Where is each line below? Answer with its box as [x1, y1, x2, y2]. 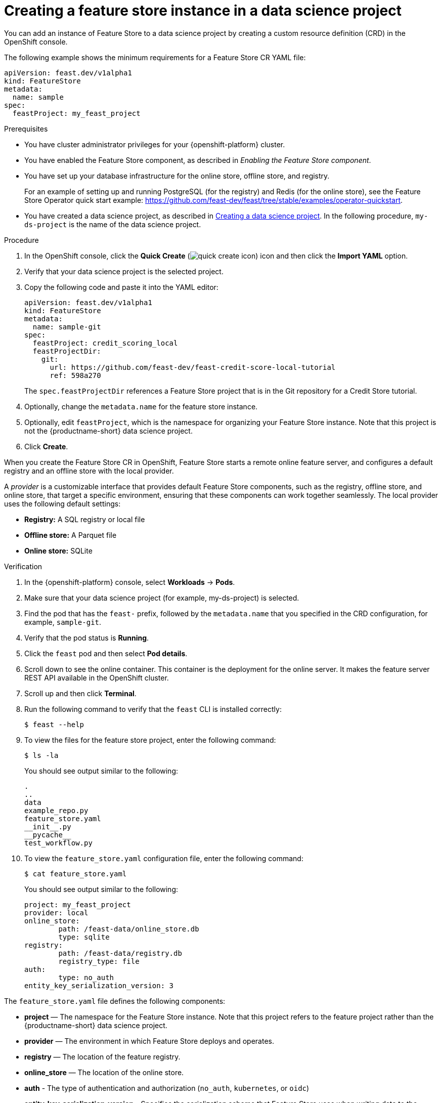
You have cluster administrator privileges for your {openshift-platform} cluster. [24, 140, 285, 149]
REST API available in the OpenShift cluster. [24, 673, 169, 682]
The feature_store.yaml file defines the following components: [4, 996, 226, 1005]
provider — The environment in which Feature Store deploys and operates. [24, 1036, 274, 1045]
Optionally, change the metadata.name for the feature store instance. [24, 402, 258, 411]
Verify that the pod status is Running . [24, 633, 149, 642]
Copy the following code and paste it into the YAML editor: [24, 282, 218, 291]
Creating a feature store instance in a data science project [4, 2, 402, 19]
